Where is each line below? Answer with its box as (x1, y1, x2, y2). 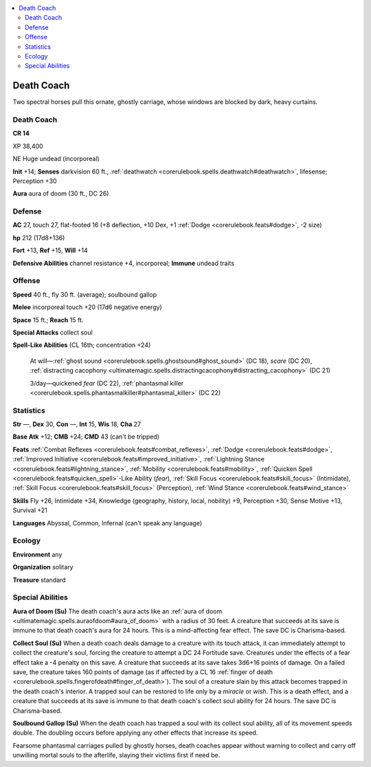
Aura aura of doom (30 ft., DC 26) (12, 189, 109, 198)
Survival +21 (12, 506, 48, 514)
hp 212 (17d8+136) (12, 233, 65, 242)
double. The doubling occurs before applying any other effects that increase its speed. (12, 728, 258, 737)
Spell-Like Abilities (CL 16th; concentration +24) (12, 341, 151, 349)
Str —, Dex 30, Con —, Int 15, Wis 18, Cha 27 (12, 420, 141, 428)
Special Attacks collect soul (12, 328, 93, 337)
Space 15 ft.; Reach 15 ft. (12, 315, 84, 324)
